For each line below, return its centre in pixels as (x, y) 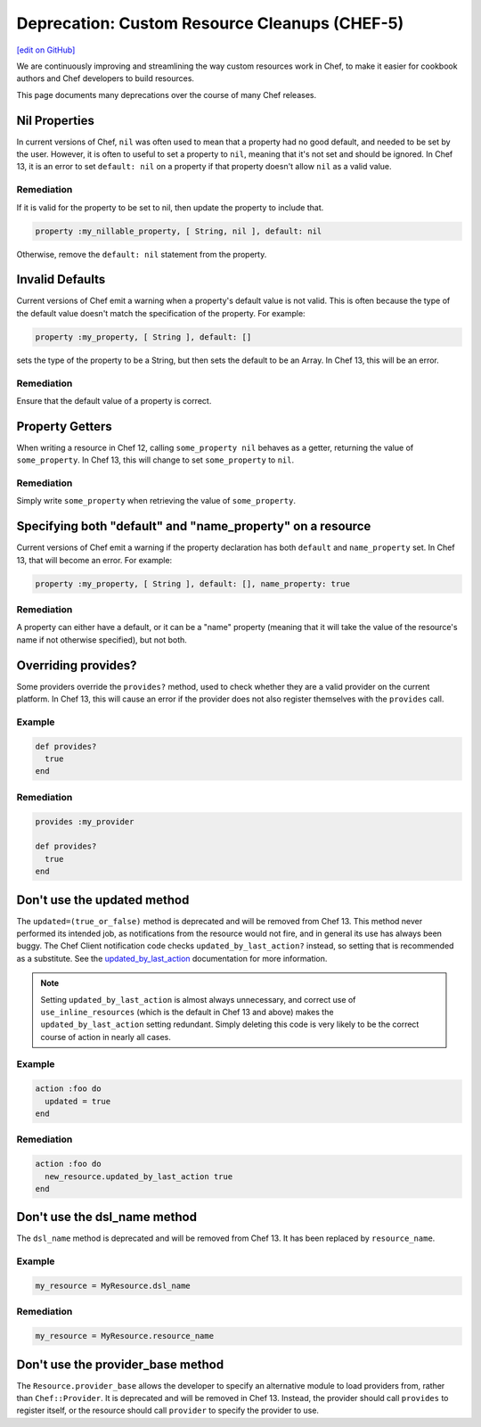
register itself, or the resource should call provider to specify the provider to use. (168, 1411)
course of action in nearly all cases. (106, 1037)
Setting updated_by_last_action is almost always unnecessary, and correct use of (198, 999)
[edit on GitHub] (46, 50)
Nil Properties (56, 120)
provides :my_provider (85, 821)
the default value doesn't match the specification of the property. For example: (161, 313)
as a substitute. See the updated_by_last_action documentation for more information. (172, 958)
